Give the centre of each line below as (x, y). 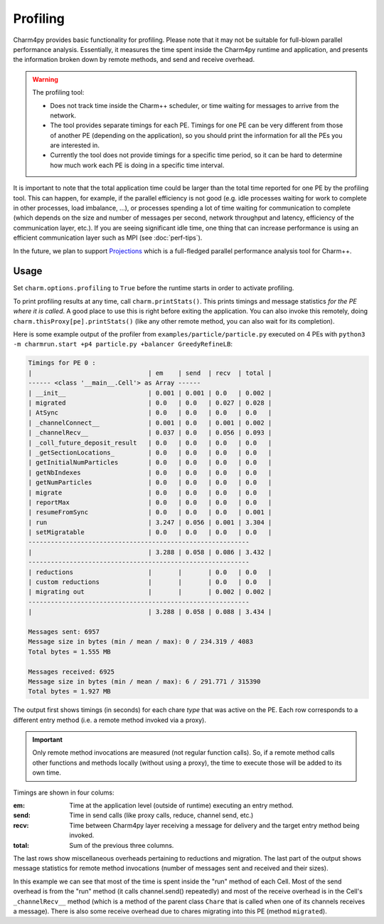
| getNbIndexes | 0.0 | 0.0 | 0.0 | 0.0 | (150, 472)
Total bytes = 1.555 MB (70, 652)
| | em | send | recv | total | (150, 373)
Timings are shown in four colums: (64, 792)
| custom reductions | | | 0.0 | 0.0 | (150, 582)
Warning (45, 79)
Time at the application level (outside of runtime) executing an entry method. (182, 806)
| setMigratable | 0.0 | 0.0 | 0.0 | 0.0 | (150, 532)
